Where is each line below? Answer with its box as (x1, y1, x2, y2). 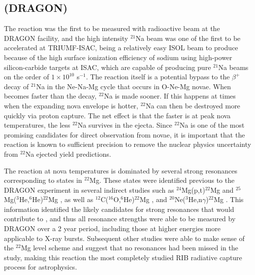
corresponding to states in (4, 175, 82, 185)
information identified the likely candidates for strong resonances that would (4, 204, 234, 214)
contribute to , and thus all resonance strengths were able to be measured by (4, 213, 236, 224)
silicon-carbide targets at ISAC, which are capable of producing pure (4, 62, 211, 72)
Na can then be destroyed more (145, 100, 240, 110)
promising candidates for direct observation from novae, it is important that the (4, 129, 245, 139)
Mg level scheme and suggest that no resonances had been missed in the (21, 242, 238, 253)
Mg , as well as (48, 194, 94, 205)
